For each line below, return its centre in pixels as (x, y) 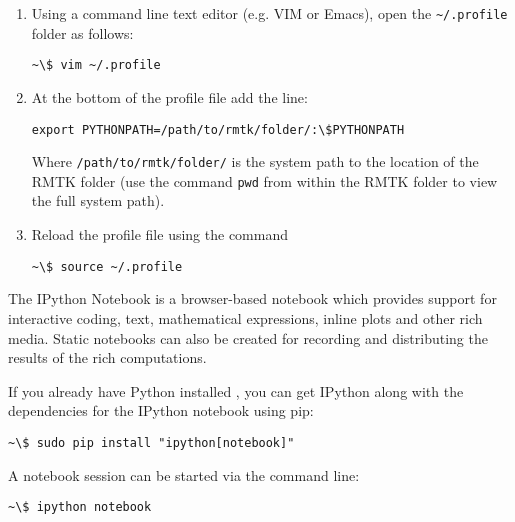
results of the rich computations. (107, 357)
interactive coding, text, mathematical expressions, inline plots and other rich (245, 317)
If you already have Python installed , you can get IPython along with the (236, 390)
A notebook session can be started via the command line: (184, 474)
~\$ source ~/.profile (107, 266)
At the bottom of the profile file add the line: (169, 96)
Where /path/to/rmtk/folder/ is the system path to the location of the (255, 161)
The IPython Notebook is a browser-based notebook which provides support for (252, 298)
